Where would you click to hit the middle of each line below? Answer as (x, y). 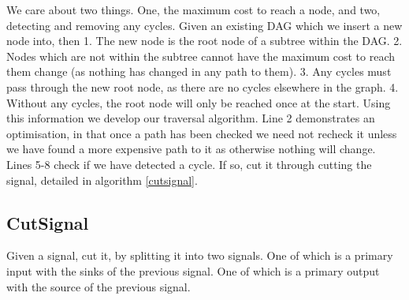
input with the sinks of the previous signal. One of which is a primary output (193, 270)
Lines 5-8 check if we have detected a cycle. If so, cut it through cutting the (189, 164)
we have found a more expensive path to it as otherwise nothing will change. (191, 149)
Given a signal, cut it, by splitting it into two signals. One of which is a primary (200, 255)
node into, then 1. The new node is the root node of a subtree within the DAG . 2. (204, 41)
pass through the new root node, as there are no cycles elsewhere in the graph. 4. (203, 86)
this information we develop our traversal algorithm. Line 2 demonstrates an (191, 118)
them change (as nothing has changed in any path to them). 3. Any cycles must (199, 71)
